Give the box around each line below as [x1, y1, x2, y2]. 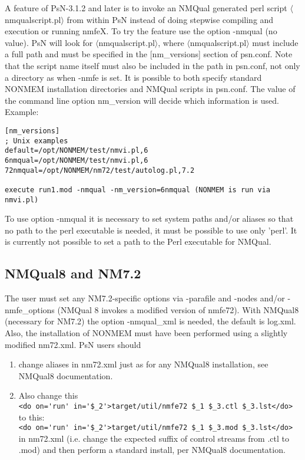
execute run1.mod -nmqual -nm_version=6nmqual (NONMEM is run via [5, 185, 271, 194]
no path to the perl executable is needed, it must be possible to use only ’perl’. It [5, 224, 297, 236]
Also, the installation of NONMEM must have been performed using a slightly [5, 326, 288, 339]
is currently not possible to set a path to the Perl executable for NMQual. [5, 235, 271, 248]
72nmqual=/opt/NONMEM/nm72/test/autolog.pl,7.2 [5, 166, 195, 175]
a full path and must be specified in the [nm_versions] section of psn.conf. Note [5, 48, 293, 60]
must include [252, 36, 299, 48]
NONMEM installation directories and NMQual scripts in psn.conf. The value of [5, 83, 296, 95]
